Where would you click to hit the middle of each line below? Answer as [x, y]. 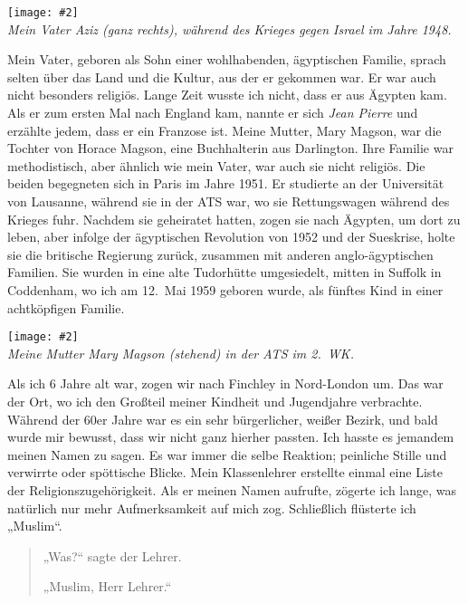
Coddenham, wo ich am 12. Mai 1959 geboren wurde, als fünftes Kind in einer [225, 289]
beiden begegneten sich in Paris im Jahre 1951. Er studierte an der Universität [226, 183]
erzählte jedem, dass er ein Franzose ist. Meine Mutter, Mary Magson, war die [224, 130]
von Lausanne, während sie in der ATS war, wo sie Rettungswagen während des [229, 201]
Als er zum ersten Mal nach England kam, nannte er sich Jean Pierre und [213, 113]
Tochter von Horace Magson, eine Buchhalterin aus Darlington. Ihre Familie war [230, 148]
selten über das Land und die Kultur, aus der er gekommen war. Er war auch [222, 77]
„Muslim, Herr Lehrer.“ [107, 586]
